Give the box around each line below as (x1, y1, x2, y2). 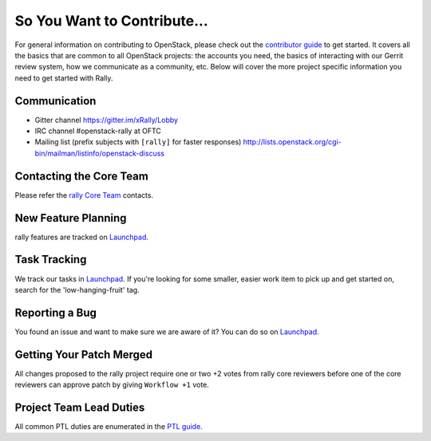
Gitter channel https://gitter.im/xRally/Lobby (34, 115, 179, 124)
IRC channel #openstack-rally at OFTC (34, 126, 161, 136)
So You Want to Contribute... (14, 12, 209, 30)
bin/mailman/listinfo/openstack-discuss (34, 148, 165, 158)
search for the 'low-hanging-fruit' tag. (14, 285, 140, 294)
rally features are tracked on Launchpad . (14, 232, 149, 242)
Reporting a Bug (14, 305, 97, 319)
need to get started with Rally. (14, 73, 113, 83)
